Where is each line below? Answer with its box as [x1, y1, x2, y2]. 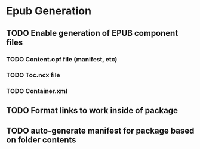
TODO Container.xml [6, 87, 67, 95]
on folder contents [6, 135, 76, 145]
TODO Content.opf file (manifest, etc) [6, 55, 118, 63]
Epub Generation [6, 4, 91, 18]
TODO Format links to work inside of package [6, 105, 178, 116]
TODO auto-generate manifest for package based [6, 126, 195, 136]
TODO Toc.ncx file [6, 71, 61, 79]
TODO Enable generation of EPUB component [6, 28, 179, 38]
